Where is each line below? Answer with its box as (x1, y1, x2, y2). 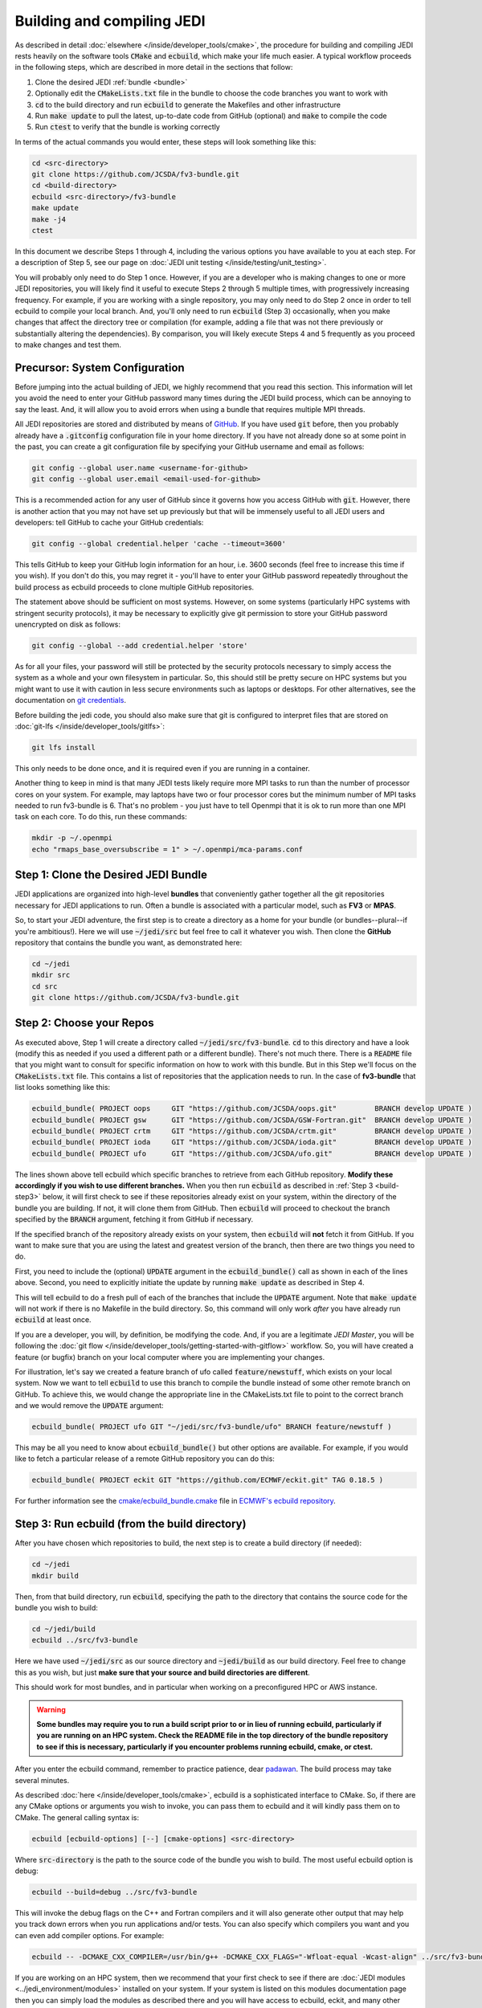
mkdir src (31, 970, 71, 980)
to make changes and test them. (14, 340, 122, 349)
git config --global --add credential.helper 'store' (31, 641, 248, 651)
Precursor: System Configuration (14, 361, 185, 374)
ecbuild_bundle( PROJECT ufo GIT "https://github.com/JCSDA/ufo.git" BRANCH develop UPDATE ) (31, 1149, 473, 1158)
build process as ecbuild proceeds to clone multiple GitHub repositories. (14, 582, 255, 592)
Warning (36, 1704, 66, 1714)
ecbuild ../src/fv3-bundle (31, 1635, 138, 1645)
